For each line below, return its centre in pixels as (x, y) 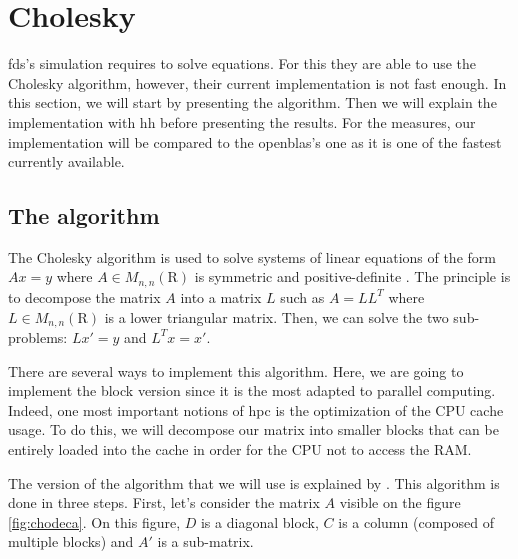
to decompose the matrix (84, 296)
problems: (38, 336)
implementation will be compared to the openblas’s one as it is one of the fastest (255, 141)
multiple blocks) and (71, 541)
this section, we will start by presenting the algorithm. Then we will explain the (252, 102)
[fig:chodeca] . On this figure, (94, 521)
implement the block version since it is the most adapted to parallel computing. (252, 390)
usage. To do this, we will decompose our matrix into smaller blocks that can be (253, 429)
